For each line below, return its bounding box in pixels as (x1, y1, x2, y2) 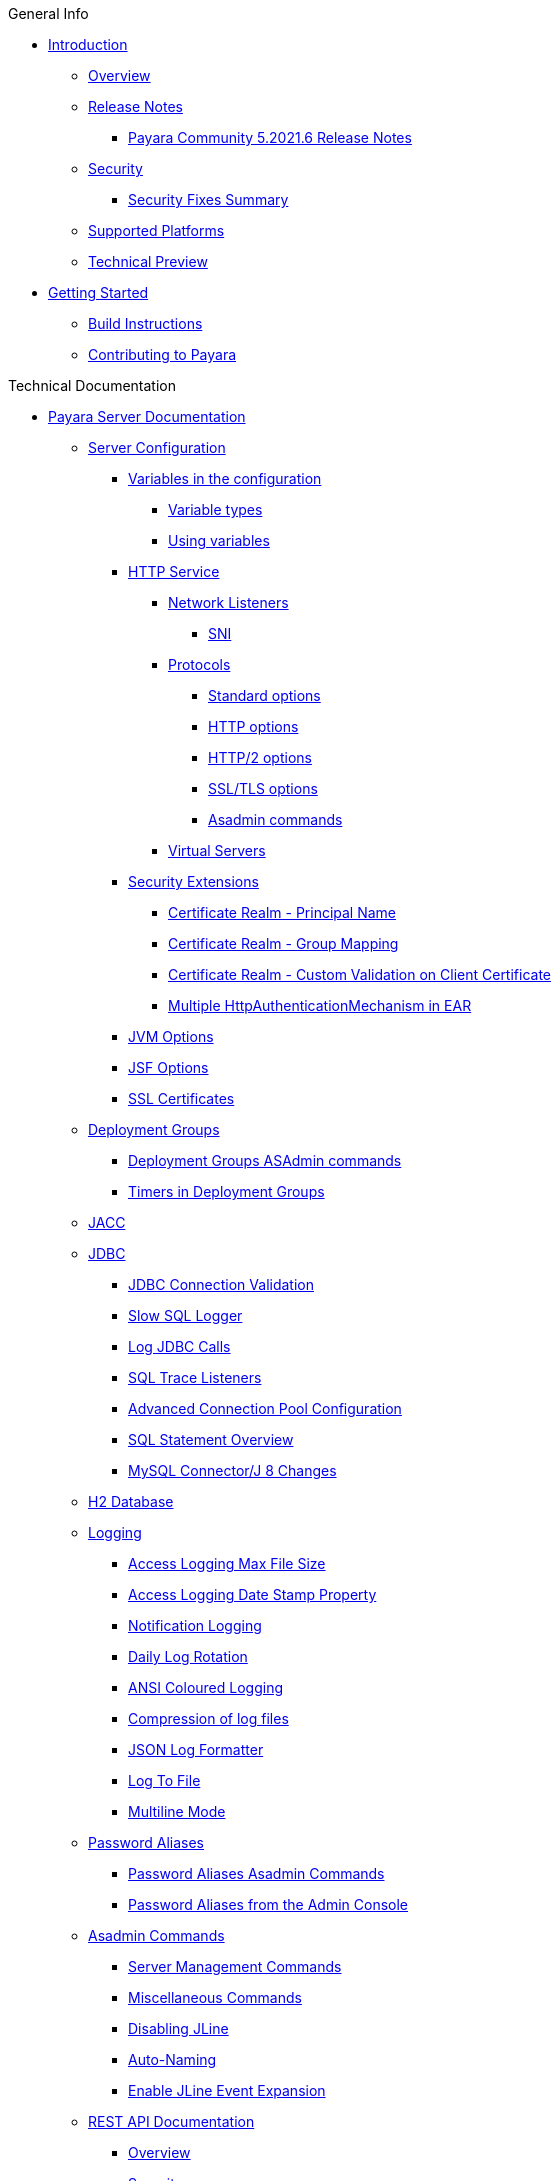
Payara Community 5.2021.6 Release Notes (128, 129, 412, 146)
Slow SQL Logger (128, 1307, 243, 1324)
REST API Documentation (88, 2113, 255, 2130)
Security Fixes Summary (128, 191, 289, 208)
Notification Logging (128, 1617, 262, 1634)
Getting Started (48, 284, 149, 301)
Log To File (128, 1772, 201, 1789)
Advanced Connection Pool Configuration (128, 1400, 402, 1417)
